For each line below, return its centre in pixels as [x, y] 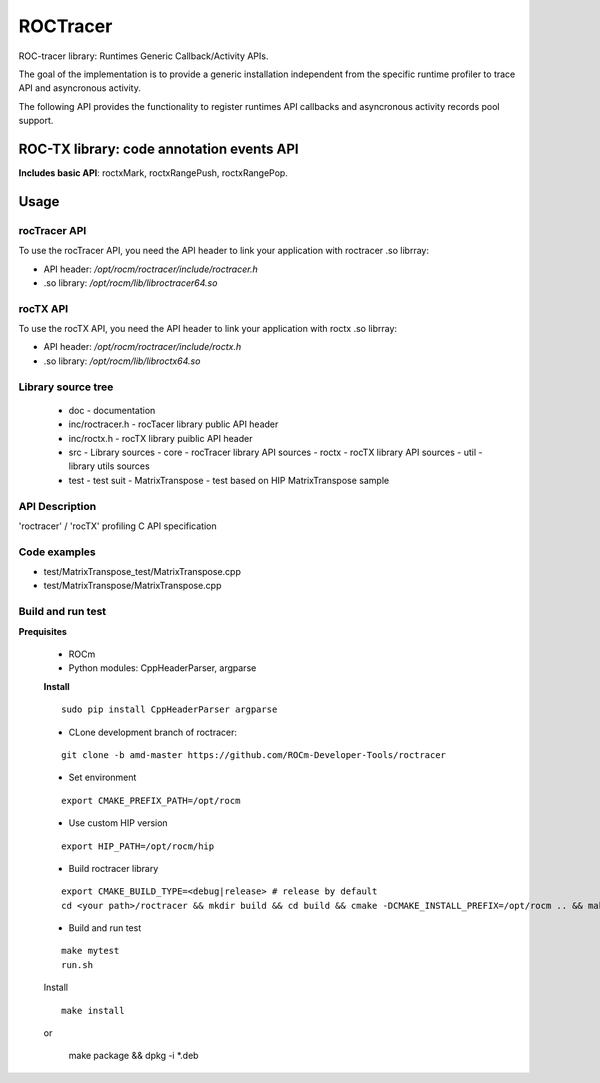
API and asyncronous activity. [80, 88]
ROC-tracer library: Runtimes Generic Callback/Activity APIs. [143, 56]
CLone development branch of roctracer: [153, 732]
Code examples [57, 552]
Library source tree [66, 387]
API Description [57, 506]
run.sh [77, 964]
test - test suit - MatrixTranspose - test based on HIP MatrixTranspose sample [229, 480]
